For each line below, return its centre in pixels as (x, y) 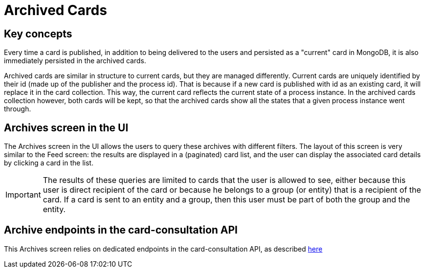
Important (23, 195)
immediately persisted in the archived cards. (75, 61)
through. (18, 109)
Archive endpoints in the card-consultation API (121, 230)
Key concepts (38, 34)
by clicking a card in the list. (49, 163)
